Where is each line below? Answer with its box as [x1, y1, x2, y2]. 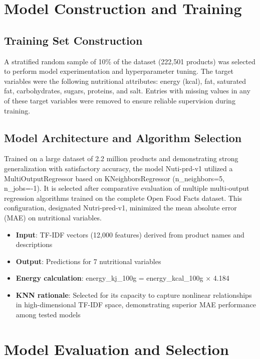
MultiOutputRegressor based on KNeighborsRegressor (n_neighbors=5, [4, 173, 225, 183]
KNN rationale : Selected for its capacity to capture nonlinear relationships [16, 289, 252, 300]
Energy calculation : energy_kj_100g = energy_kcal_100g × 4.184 [16, 273, 229, 283]
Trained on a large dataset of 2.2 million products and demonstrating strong [4, 153, 238, 164]
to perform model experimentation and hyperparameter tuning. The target [4, 66, 234, 76]
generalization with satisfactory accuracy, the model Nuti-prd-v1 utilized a [4, 163, 233, 173]
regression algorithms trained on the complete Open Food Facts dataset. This [4, 192, 242, 203]
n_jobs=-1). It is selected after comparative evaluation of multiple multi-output [4, 183, 249, 193]
